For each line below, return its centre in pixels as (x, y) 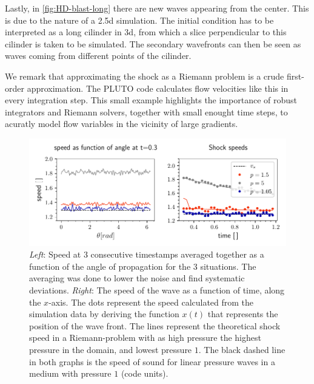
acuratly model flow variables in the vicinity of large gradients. (122, 124)
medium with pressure (70, 373)
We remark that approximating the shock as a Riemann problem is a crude (145, 76)
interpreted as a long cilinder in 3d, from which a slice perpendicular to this (146, 32)
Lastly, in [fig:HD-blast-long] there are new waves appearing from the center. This (157, 8)
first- (295, 76)
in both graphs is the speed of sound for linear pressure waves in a (152, 361)
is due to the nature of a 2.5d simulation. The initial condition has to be (139, 20)
